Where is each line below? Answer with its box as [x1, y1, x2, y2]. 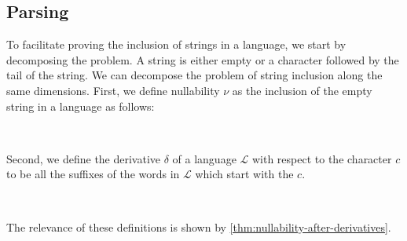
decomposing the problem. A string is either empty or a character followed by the [6, 51, 399, 68]
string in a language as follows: [6, 97, 155, 114]
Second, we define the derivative [6, 150, 161, 166]
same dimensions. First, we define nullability [6, 82, 220, 98]
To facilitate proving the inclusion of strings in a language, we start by [6, 36, 346, 53]
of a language [172, 150, 236, 166]
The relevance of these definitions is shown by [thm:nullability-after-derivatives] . [6, 218, 391, 235]
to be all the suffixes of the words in [6, 166, 180, 182]
